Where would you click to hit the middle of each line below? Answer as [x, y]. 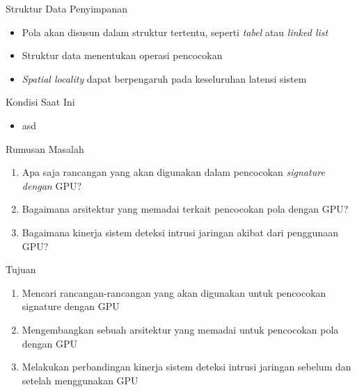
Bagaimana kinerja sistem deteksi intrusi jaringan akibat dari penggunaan [180, 232]
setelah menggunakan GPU [80, 380]
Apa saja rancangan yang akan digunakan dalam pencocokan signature [173, 172]
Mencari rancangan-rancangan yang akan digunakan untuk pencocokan [174, 292]
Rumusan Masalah [45, 148]
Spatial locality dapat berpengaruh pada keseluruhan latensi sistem [164, 78]
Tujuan [21, 269]
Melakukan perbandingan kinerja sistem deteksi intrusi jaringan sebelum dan [187, 367]
